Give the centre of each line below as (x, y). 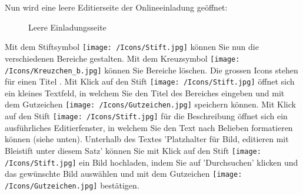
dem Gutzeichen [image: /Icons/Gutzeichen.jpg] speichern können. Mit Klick (150, 104)
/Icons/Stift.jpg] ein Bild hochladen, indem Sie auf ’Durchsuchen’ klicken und (151, 162)
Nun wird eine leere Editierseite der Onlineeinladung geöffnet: (116, 7)
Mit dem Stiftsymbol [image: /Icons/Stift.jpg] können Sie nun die (132, 47)
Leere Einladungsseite (67, 27)
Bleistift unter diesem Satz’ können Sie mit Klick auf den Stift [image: (133, 150)
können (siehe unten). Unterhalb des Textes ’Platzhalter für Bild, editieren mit (147, 139)
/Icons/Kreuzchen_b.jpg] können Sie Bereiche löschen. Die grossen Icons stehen (151, 70)
